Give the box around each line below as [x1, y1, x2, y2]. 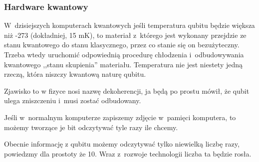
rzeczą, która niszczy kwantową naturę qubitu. [4, 69, 146, 79]
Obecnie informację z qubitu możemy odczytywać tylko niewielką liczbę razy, [4, 139, 240, 149]
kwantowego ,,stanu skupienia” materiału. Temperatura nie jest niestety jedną [4, 59, 243, 69]
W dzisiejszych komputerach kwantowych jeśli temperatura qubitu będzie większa [4, 20, 255, 30]
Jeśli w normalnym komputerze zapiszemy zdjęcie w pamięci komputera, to [4, 112, 236, 122]
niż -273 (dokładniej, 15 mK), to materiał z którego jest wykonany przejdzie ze [4, 29, 247, 40]
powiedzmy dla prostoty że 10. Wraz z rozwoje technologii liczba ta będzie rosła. [4, 148, 252, 159]
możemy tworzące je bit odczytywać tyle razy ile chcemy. [4, 122, 178, 132]
